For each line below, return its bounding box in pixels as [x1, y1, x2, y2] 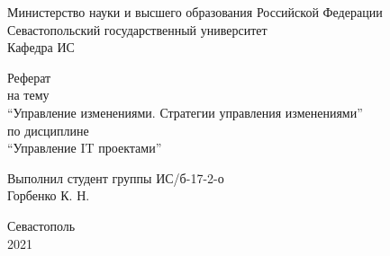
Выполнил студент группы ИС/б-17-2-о [7, 168, 224, 187]
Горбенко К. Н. [7, 186, 90, 205]
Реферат [7, 67, 51, 86]
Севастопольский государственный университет [7, 20, 268, 39]
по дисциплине [7, 120, 89, 139]
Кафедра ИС [7, 38, 75, 57]
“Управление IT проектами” [7, 138, 162, 157]
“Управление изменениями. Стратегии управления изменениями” [7, 102, 363, 121]
